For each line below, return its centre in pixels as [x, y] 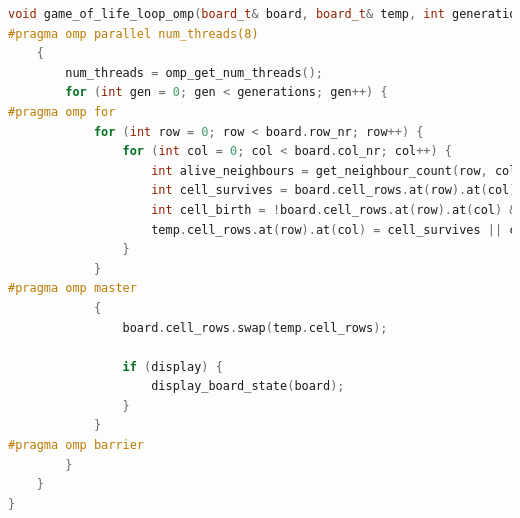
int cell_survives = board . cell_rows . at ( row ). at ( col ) [334, 190]
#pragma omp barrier [76, 445]
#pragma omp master [72, 288]
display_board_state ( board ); [248, 386]
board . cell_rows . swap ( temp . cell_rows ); [255, 327]
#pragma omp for [62, 111]
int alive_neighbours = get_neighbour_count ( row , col [334, 170]
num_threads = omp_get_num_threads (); [194, 72]
